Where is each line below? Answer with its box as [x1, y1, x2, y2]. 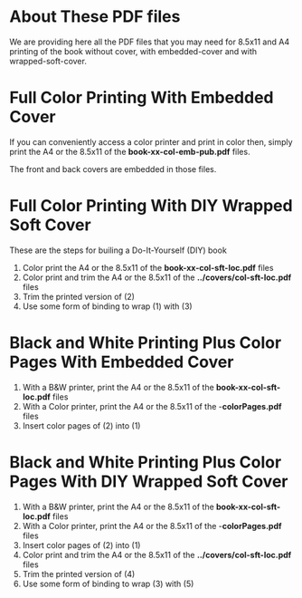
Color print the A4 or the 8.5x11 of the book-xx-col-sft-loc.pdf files [22, 262, 274, 273]
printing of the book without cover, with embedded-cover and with [9, 45, 258, 56]
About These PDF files [9, 6, 181, 27]
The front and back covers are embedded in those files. [9, 163, 217, 174]
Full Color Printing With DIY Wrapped [9, 196, 293, 217]
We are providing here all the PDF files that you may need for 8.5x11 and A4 [9, 36, 290, 47]
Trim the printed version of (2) [22, 291, 136, 302]
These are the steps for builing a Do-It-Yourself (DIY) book [9, 245, 228, 256]
